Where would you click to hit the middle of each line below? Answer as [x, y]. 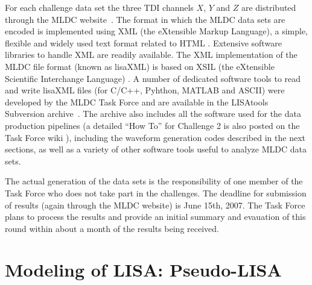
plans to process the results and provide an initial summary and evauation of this [155, 217]
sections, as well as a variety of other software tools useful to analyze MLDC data [156, 149]
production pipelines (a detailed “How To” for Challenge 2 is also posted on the [152, 125]
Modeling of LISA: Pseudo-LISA [143, 270]
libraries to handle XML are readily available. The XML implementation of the [151, 55]
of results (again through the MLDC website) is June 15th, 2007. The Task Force [155, 205]
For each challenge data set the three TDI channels [99, 7]
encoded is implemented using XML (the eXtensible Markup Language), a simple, [157, 31]
